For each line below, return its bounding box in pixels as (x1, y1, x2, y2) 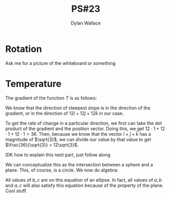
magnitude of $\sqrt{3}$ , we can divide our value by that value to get (5, 136, 152, 142)
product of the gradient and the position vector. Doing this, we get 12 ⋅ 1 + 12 (5, 126, 165, 132)
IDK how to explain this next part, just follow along (5, 152, 111, 158)
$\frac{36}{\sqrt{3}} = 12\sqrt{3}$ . (5, 141, 79, 148)
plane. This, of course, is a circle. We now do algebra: (5, 167, 118, 173)
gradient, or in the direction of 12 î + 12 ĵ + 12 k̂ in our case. (5, 110, 124, 116)
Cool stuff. (5, 187, 27, 194)
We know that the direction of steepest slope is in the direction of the (5, 105, 151, 111)
